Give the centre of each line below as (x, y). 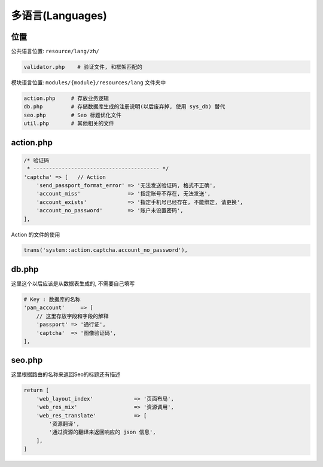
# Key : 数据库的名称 (52, 299)
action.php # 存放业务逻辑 (66, 98)
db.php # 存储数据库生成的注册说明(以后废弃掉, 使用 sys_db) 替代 (124, 107)
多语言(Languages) (59, 16)
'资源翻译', (64, 424)
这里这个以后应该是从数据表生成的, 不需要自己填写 (73, 283)
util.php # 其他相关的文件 (69, 123)
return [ (36, 390)
